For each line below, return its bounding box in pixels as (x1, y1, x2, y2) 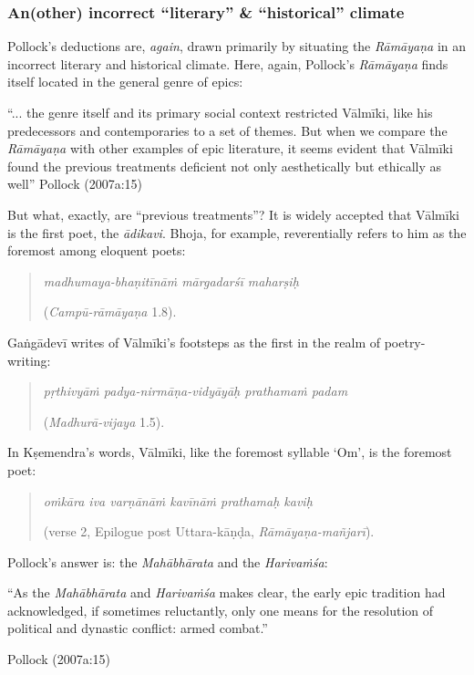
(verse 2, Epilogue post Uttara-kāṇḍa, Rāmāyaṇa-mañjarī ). (43, 522, 375, 541)
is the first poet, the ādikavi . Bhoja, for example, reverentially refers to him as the (7, 223, 467, 242)
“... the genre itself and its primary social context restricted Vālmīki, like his (7, 103, 433, 121)
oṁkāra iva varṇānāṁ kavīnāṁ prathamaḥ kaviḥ (43, 491, 313, 510)
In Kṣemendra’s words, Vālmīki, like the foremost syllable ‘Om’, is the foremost (7, 442, 452, 462)
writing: (7, 350, 51, 369)
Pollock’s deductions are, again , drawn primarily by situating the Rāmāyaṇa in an (7, 36, 467, 56)
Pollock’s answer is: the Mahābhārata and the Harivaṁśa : (7, 552, 328, 571)
